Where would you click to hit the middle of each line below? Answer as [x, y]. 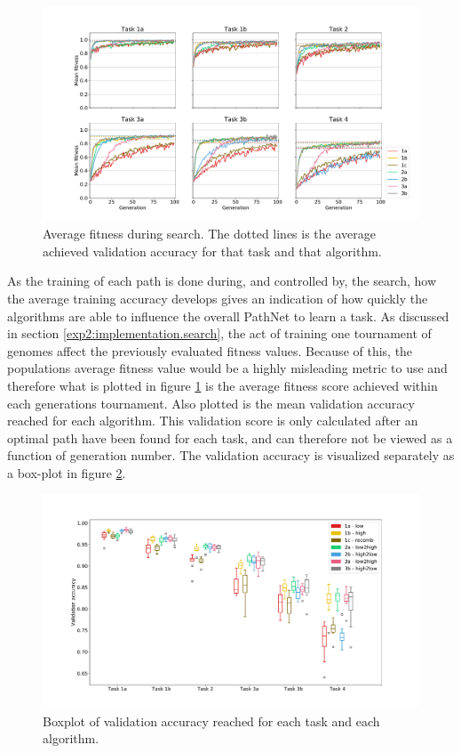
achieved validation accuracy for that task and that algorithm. [212, 251]
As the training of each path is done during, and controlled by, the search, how [222, 281]
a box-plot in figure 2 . [67, 472]
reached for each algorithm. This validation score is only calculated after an [213, 421]
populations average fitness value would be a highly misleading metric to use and [227, 368]
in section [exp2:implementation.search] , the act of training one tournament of [219, 333]
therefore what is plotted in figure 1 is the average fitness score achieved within [223, 385]
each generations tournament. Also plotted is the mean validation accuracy [211, 403]
